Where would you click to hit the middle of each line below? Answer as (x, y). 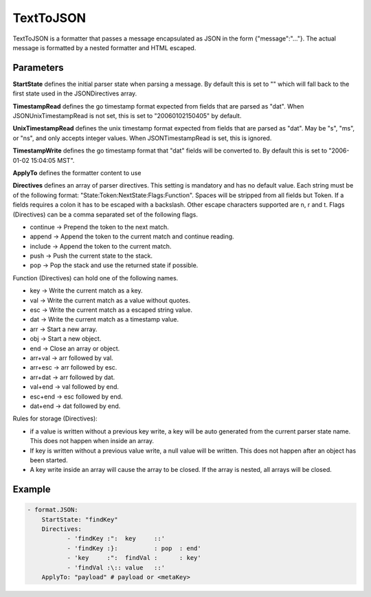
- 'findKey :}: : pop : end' (134, 548)
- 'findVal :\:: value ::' (116, 567)
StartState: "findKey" (80, 519)
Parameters (38, 68)
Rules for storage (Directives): (55, 418)
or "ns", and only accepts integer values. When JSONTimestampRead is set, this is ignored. (142, 138)
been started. (49, 460)
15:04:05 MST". (53, 160)
